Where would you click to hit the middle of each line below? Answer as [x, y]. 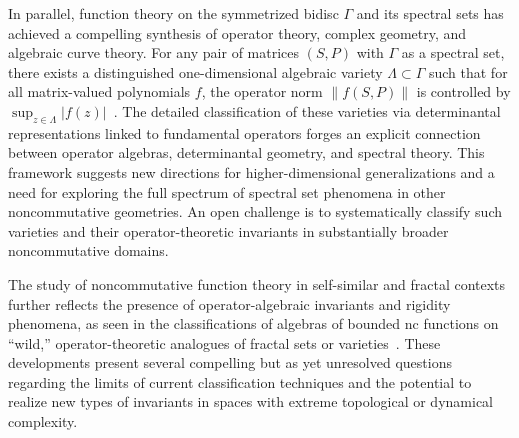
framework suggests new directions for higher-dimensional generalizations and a [251, 171]
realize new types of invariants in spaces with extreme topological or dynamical [250, 401]
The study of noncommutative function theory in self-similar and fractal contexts [257, 283]
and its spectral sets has [430, 13]
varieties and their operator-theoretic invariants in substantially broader [228, 230]
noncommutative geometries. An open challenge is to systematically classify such [255, 211]
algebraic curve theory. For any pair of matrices [154, 52]
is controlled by [463, 91]
